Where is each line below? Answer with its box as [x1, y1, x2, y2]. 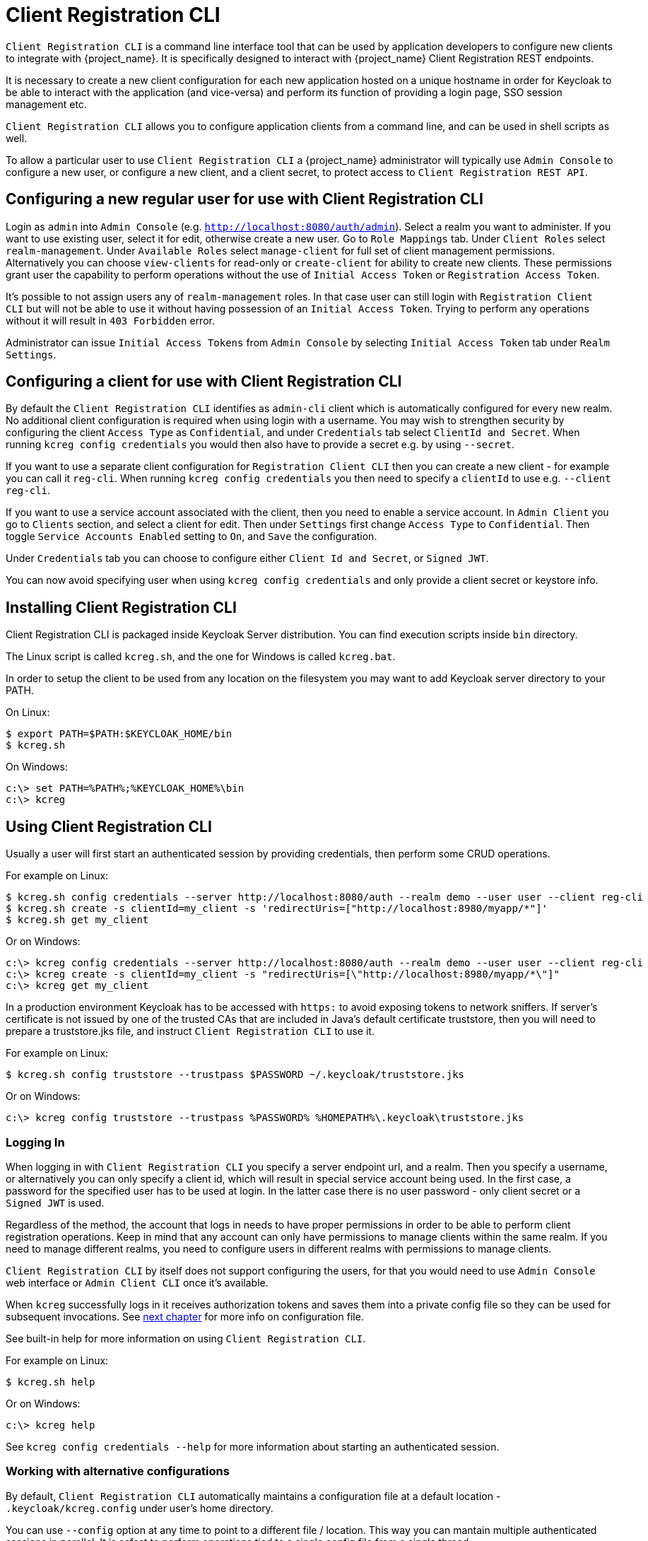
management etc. [6, 98, 87, 110]
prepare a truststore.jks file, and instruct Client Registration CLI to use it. [6, 1025, 375, 1038]
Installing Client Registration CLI [6, 598, 237, 616]
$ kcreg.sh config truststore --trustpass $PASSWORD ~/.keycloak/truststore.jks [6, 1069, 465, 1081]
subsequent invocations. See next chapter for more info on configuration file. [6, 1310, 364, 1323]
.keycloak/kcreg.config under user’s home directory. [6, 1501, 273, 1514]
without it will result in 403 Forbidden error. [6, 314, 215, 327]
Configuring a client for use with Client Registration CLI [6, 373, 402, 391]
